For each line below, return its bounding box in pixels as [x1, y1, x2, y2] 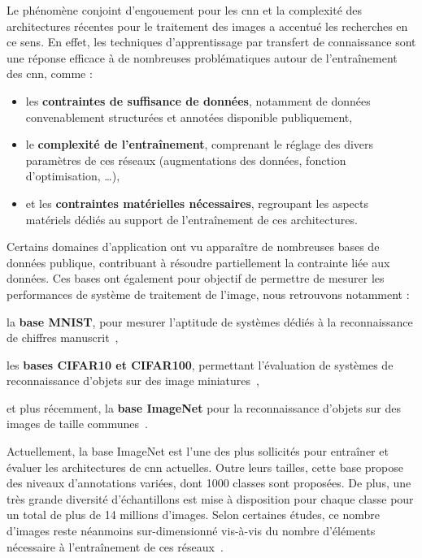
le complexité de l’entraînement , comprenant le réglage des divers [25, 136, 374, 153]
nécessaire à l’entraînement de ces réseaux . [7, 538, 224, 555]
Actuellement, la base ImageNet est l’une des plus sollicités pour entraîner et [7, 443, 389, 460]
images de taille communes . [7, 415, 148, 432]
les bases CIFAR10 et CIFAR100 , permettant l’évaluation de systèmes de [7, 356, 394, 373]
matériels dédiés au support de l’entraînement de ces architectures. [25, 210, 358, 227]
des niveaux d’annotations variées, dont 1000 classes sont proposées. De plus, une [7, 474, 411, 491]
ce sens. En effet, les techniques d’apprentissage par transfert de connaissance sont [7, 33, 416, 50]
